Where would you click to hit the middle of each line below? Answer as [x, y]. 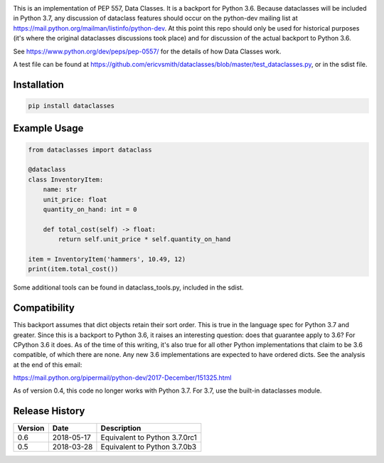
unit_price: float [75, 199]
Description [121, 428]
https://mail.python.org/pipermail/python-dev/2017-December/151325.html [122, 378]
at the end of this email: [48, 364]
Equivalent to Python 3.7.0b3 [149, 447]
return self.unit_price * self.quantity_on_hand [144, 239]
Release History [49, 411]
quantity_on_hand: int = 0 [90, 209]
